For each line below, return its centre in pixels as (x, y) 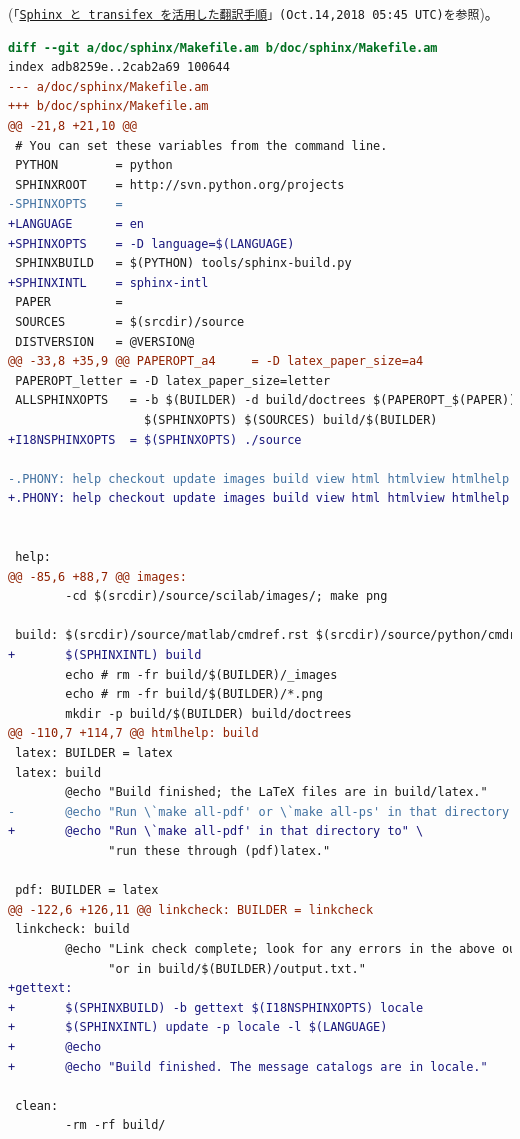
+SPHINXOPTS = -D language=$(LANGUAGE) (151, 243)
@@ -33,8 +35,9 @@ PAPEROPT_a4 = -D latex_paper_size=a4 (216, 361)
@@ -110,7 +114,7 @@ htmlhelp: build (133, 733)
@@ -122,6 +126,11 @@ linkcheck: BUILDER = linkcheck (191, 909)
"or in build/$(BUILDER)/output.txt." (237, 968)
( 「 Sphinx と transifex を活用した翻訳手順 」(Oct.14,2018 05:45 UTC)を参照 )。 (253, 13)
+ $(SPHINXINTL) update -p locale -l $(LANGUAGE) (198, 1027)
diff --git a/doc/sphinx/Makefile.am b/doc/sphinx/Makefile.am (223, 47)
